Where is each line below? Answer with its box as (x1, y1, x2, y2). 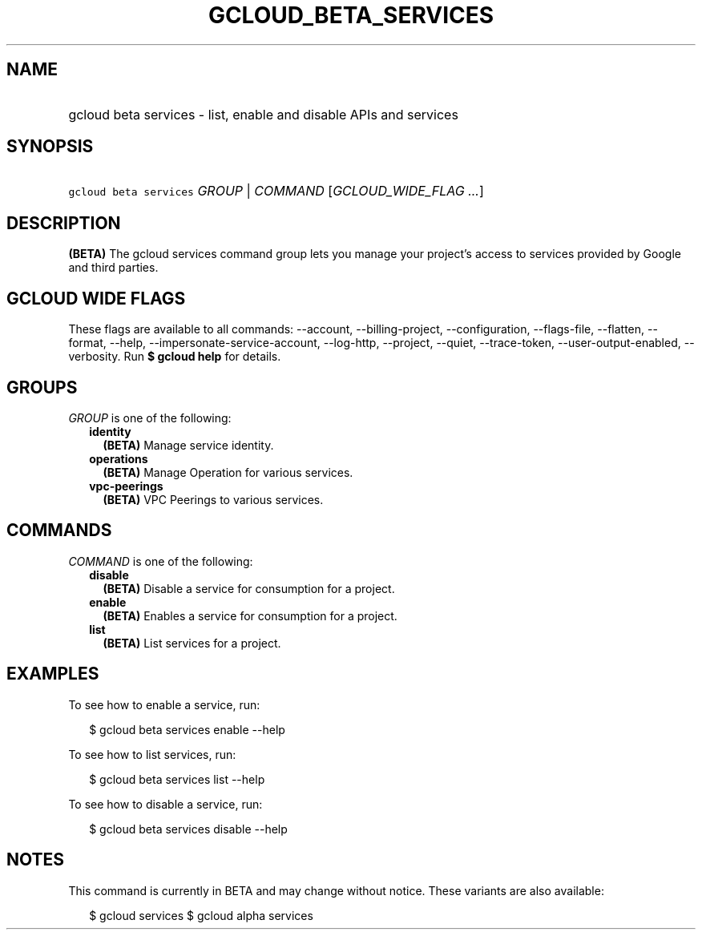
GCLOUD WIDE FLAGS (6, 288, 186, 309)
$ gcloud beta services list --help (89, 772, 265, 786)
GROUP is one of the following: (68, 410, 232, 425)
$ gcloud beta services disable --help (89, 821, 288, 836)
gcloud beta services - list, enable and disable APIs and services (68, 106, 458, 123)
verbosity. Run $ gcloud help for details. (68, 349, 281, 364)
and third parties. (68, 260, 159, 275)
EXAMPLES (6, 664, 99, 684)
